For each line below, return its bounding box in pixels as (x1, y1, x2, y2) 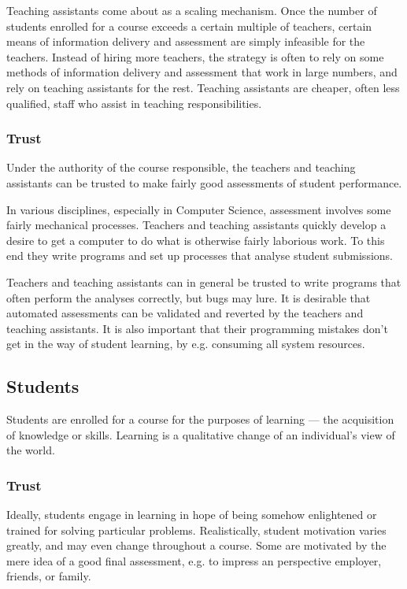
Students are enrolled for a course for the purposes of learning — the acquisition (6, 411, 394, 428)
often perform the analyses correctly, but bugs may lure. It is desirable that (6, 289, 371, 306)
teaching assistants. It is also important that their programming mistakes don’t (6, 320, 388, 336)
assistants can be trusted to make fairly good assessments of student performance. (6, 174, 402, 191)
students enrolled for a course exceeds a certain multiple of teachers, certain (6, 17, 372, 34)
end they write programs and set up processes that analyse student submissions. (6, 247, 393, 264)
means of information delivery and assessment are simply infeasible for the (6, 33, 365, 50)
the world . (6, 442, 55, 458)
